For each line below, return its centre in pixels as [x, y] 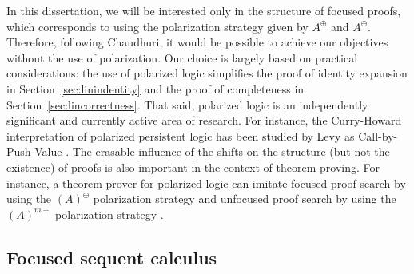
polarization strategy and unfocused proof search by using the [245, 199]
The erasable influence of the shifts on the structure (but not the [231, 151]
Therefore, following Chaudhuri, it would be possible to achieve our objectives [197, 42]
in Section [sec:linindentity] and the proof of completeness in [155, 88]
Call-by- [378, 135]
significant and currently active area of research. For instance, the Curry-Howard [204, 120]
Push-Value [34, 151]
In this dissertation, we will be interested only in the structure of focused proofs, [204, 10]
